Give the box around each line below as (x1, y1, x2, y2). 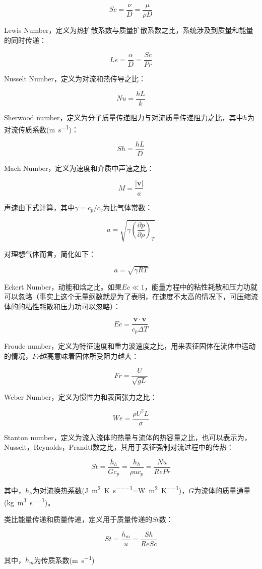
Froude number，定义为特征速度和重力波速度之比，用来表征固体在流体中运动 (4, 340, 256, 351)
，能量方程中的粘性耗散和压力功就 (144, 281, 257, 292)
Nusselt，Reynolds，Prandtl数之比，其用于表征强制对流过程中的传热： (4, 442, 234, 452)
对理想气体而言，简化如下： (4, 248, 96, 259)
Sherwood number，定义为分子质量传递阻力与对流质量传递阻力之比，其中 (4, 112, 243, 122)
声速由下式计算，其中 (4, 202, 75, 212)
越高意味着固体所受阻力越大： (40, 350, 139, 361)
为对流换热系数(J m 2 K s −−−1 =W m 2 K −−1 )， (32, 484, 189, 496)
